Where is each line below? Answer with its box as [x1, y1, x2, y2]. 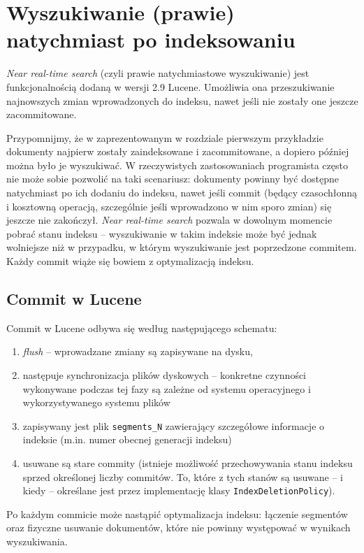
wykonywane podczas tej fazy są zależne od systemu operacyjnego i [22, 381, 311, 396]
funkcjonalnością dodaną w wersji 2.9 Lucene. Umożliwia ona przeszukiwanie [6, 79, 335, 94]
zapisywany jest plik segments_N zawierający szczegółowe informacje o [22, 418, 325, 433]
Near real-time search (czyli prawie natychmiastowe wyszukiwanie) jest [6, 66, 310, 80]
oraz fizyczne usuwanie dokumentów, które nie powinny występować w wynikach [6, 520, 351, 535]
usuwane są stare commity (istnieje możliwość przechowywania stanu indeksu [22, 456, 353, 471]
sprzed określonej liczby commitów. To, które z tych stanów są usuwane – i [22, 469, 343, 484]
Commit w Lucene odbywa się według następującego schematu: [6, 320, 277, 335]
